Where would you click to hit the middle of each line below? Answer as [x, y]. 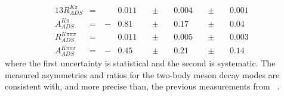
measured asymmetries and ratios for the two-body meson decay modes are [142, 74]
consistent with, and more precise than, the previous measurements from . [142, 86]
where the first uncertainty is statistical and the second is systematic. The [140, 63]
